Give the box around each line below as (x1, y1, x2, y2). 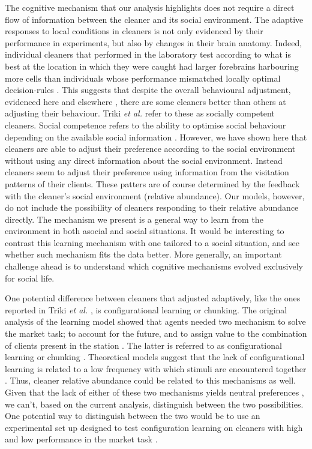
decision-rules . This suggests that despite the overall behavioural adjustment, (5, 83, 291, 96)
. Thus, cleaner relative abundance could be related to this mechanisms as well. (5, 374, 296, 387)
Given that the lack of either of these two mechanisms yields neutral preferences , (5, 386, 304, 398)
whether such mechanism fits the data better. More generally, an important (5, 248, 282, 261)
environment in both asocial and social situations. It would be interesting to (5, 224, 284, 237)
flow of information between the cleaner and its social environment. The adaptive (5, 13, 304, 25)
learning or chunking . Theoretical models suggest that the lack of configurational (5, 351, 305, 363)
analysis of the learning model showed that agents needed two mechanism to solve (5, 315, 306, 328)
